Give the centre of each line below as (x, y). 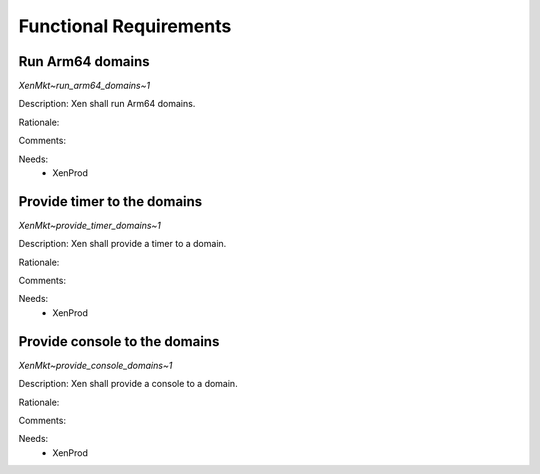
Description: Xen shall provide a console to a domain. (128, 384)
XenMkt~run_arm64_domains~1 (84, 86)
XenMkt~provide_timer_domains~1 (90, 225)
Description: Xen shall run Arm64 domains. (107, 104)
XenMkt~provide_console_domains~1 (95, 365)
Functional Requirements (125, 26)
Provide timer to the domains (110, 201)
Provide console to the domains (119, 341)
